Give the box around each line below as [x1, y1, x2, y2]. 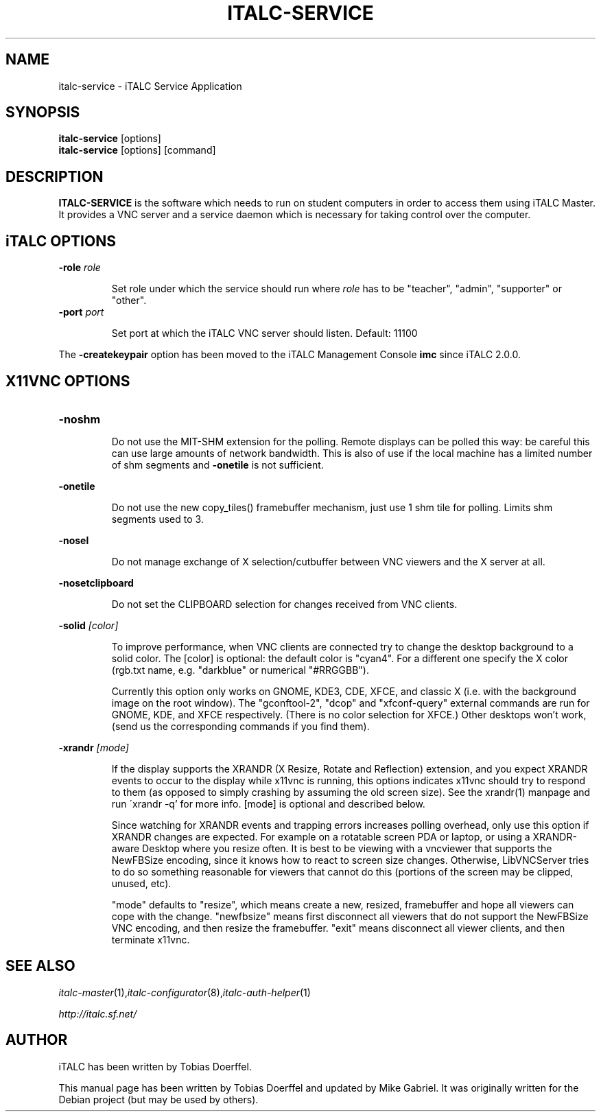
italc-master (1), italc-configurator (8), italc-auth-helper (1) [58, 986, 311, 998]
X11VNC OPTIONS [5, 372, 130, 390]
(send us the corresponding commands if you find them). [111, 720, 370, 732]
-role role [58, 261, 101, 274]
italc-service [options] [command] [58, 144, 216, 156]
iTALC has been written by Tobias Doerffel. [58, 1060, 252, 1072]
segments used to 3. [111, 513, 204, 525]
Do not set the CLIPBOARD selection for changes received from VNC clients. [111, 598, 458, 610]
